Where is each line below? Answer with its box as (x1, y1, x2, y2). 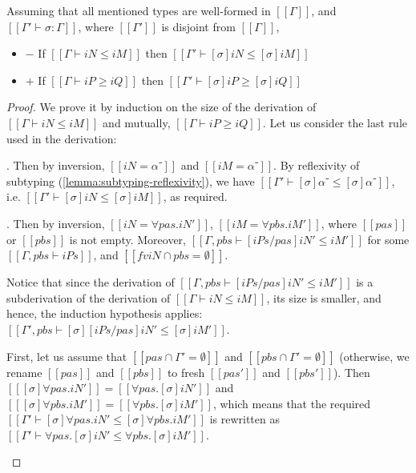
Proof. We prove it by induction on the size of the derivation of (6, 98, 317, 115)
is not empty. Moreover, (69, 230, 186, 247)
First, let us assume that (6, 347, 127, 364)
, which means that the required (212, 395, 371, 411)
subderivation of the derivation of (6, 289, 171, 306)
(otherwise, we (339, 347, 410, 364)
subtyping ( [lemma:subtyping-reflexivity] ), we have (6, 172, 255, 189)
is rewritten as (209, 411, 280, 427)
